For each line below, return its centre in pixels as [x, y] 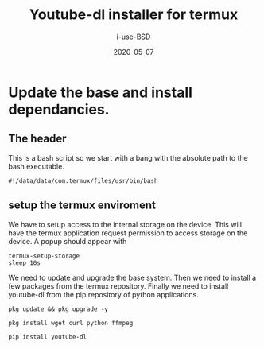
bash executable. [37, 166]
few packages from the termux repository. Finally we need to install [118, 286]
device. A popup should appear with [68, 241]
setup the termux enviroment [82, 206]
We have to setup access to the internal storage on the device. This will [125, 224]
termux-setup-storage [44, 256]
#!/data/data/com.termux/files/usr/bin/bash [83, 180]
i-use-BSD [134, 37]
